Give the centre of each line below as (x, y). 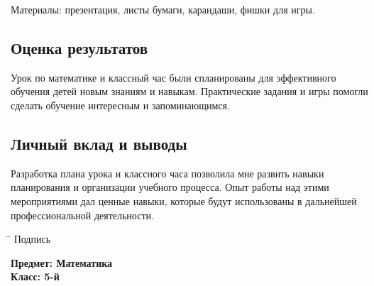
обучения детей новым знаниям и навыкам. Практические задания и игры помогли (189, 91)
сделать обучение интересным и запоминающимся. (120, 105)
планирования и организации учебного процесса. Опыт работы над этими (170, 187)
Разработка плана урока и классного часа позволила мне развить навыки (167, 173)
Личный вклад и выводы (99, 143)
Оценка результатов (79, 47)
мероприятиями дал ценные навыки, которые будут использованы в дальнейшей (184, 200)
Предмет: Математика (62, 262)
